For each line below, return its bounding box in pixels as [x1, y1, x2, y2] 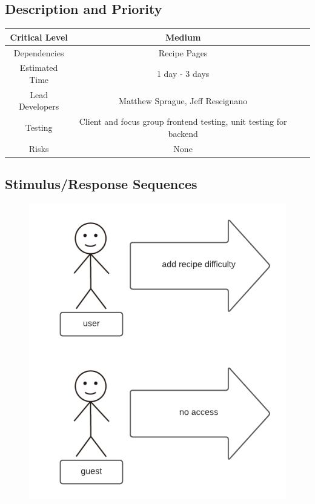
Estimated [19, 61, 58, 74]
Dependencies [13, 46, 64, 59]
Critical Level [10, 30, 68, 43]
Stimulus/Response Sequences [5, 174, 197, 193]
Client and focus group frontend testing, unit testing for [79, 115, 287, 128]
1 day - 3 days [156, 67, 210, 80]
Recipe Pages [158, 46, 208, 59]
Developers [18, 100, 59, 113]
